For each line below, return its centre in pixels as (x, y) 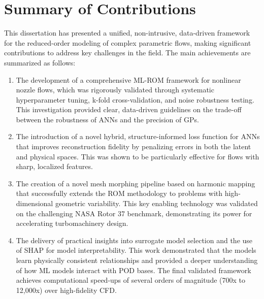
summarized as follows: (40, 62)
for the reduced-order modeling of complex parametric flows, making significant (128, 42)
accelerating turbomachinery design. (72, 223)
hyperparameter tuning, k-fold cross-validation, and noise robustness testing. (135, 99)
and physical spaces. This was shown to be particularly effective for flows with (138, 156)
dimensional (35, 203)
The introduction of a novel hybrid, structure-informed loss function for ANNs (138, 136)
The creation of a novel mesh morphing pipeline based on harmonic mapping (136, 183)
